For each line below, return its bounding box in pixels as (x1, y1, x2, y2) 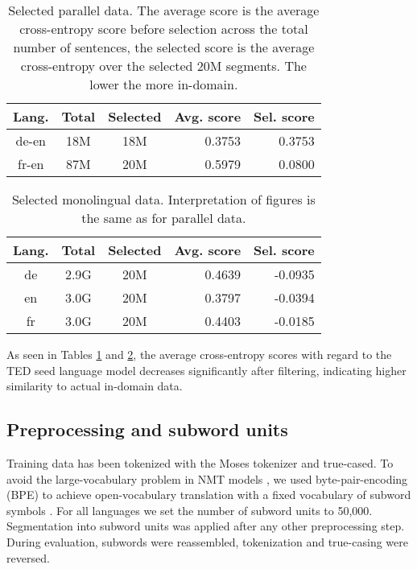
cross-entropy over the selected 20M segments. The (20, 56, 307, 75)
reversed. (6, 549, 50, 566)
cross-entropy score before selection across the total (19, 19, 308, 38)
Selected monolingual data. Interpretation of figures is (11, 190, 316, 208)
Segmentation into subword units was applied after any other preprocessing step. (6, 517, 405, 534)
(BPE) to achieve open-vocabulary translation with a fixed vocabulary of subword (6, 486, 411, 503)
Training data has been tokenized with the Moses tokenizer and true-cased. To (6, 454, 394, 471)
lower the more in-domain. (89, 75, 238, 93)
